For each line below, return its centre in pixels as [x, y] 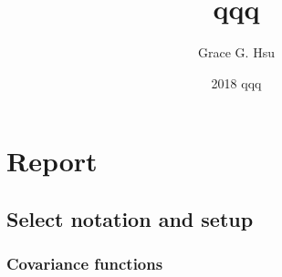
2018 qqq [236, 82]
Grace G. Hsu [236, 52]
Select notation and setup [130, 218]
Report [52, 161]
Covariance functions [85, 264]
